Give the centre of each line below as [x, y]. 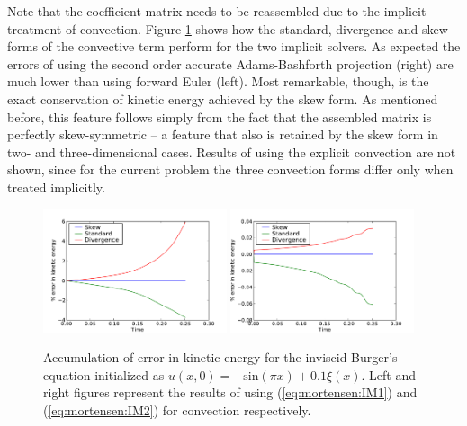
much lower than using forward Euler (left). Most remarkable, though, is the [218, 81]
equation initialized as [104, 374]
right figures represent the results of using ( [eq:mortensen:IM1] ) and [230, 392]
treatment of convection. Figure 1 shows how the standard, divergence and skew [228, 28]
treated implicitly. [56, 186]
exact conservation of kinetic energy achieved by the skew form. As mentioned [223, 98]
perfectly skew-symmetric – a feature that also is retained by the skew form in [223, 134]
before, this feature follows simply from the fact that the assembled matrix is [220, 116]
